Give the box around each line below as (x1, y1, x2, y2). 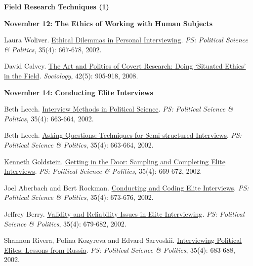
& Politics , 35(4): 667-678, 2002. (4, 44, 102, 54)
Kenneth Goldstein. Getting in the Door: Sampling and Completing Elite (4, 156, 225, 166)
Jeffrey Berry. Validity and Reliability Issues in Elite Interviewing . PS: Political (4, 208, 245, 219)
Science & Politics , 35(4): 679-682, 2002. (4, 218, 126, 228)
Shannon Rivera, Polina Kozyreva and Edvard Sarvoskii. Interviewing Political (4, 235, 242, 245)
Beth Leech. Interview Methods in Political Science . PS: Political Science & (4, 104, 233, 114)
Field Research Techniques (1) (4, 1, 109, 11)
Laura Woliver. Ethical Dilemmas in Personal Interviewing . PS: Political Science (4, 35, 248, 45)
